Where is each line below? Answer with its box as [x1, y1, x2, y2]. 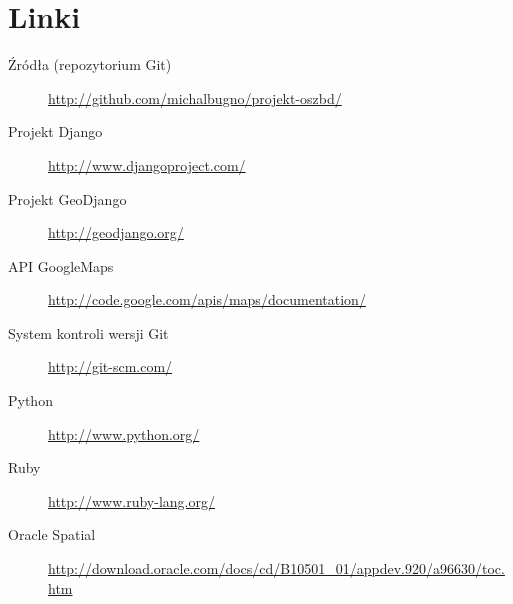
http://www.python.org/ [48, 423, 200, 444]
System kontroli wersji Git [8, 322, 169, 343]
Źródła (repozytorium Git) [8, 54, 172, 75]
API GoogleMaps [8, 255, 114, 276]
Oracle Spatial [8, 524, 96, 545]
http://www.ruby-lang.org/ [48, 490, 215, 511]
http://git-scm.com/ [48, 356, 173, 377]
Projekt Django [8, 121, 103, 142]
